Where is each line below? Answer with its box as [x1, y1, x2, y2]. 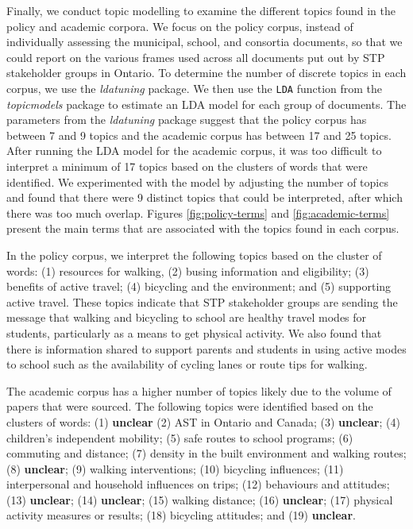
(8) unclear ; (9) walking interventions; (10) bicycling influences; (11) [6, 460, 344, 477]
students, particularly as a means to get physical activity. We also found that [6, 324, 382, 341]
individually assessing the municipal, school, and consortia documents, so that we [6, 33, 403, 50]
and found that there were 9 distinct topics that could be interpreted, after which [6, 189, 403, 206]
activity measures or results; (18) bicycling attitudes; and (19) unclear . [6, 507, 356, 523]
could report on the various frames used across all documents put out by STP [6, 48, 385, 65]
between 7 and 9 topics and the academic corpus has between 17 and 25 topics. [6, 126, 392, 143]
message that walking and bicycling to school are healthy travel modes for [6, 309, 367, 326]
